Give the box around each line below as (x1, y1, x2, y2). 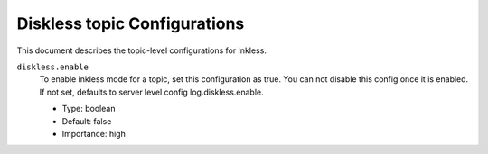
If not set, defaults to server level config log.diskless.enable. (39, 86, 264, 97)
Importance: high (61, 128, 126, 139)
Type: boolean (61, 104, 116, 114)
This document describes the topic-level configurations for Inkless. (16, 45, 267, 56)
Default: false (61, 115, 112, 126)
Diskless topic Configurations (16, 14, 245, 33)
